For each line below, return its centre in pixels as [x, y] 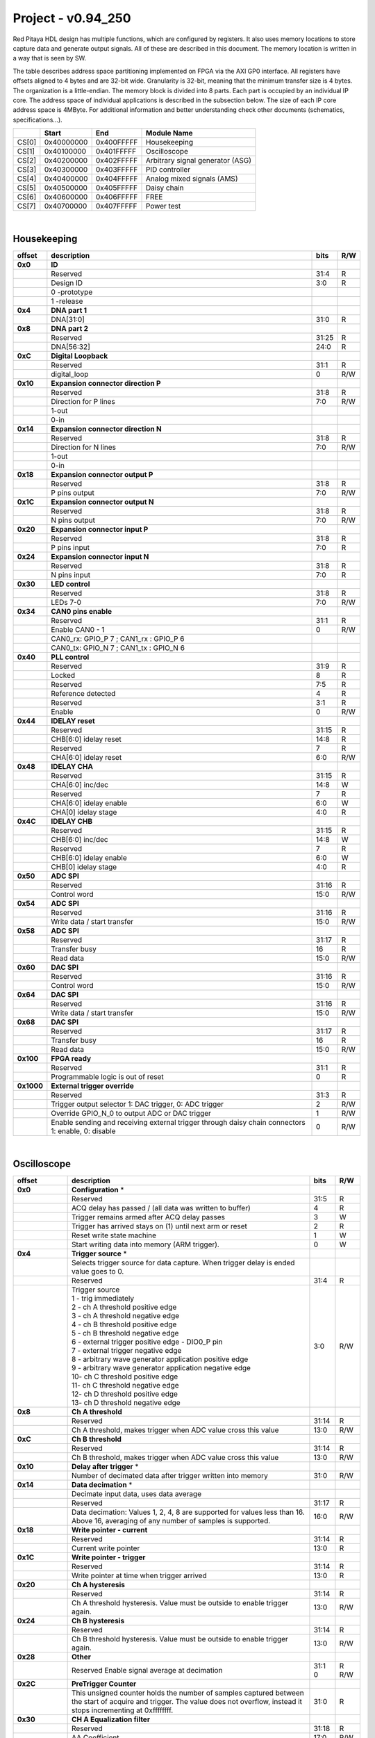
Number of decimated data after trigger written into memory [170, 1475]
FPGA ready [71, 1058]
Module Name [170, 133]
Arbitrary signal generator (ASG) [199, 161]
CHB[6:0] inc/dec [80, 839]
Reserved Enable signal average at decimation [147, 1670]
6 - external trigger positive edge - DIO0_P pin [147, 1342]
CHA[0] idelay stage [84, 812]
